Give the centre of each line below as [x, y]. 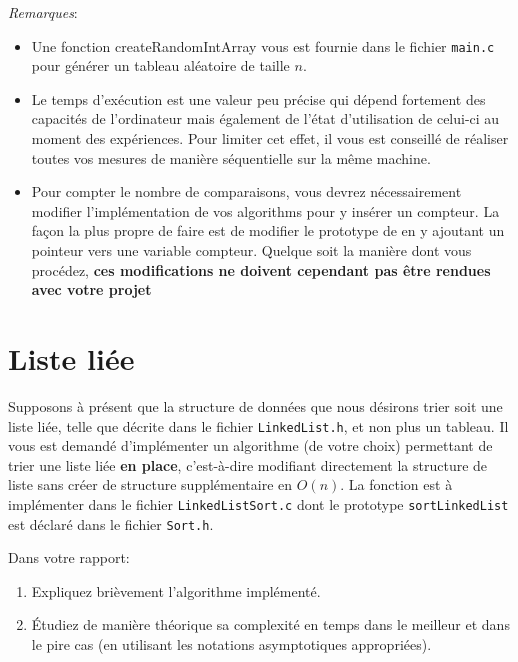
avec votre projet [91, 289]
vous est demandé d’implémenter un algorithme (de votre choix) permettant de [250, 445]
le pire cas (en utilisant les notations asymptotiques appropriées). [231, 644]
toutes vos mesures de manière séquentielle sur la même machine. [231, 157]
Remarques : [43, 12]
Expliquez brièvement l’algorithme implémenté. [176, 590]
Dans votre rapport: [69, 557]
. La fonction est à [396, 484]
